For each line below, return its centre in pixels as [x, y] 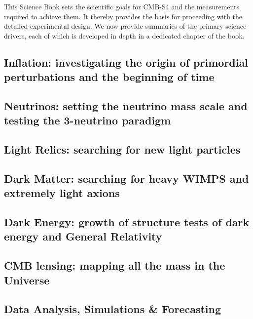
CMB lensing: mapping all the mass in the [115, 265]
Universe [27, 280]
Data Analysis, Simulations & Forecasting [113, 309]
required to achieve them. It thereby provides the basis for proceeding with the [123, 16]
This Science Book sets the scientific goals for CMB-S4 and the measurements [122, 6]
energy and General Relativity [83, 236]
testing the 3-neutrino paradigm [88, 120]
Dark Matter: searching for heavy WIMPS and [126, 178]
